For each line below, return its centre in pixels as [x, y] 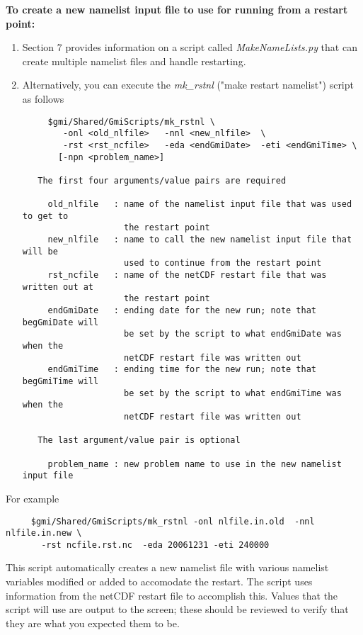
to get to [45, 216]
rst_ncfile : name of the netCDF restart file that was [187, 275]
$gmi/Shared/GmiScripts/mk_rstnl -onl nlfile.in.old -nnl [173, 521]
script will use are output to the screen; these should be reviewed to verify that [177, 609]
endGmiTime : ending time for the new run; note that [182, 370]
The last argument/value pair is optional [139, 440]
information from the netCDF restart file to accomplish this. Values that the [172, 595]
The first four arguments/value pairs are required [162, 180]
